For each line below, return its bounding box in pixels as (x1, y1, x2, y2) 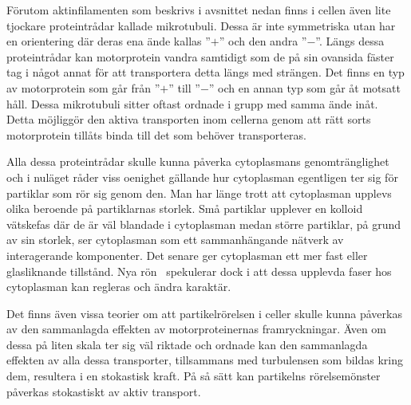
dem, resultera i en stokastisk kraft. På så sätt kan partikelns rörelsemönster (6, 368, 381, 384)
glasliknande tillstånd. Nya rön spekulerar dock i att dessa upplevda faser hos (6, 262, 392, 279)
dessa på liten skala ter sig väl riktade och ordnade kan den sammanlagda (6, 336, 368, 352)
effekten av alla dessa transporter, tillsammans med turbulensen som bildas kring (6, 352, 404, 368)
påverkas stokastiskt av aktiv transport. (6, 383, 201, 399)
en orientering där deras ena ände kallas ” (6, 33, 211, 49)
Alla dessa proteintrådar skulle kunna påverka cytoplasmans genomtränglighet (6, 153, 389, 170)
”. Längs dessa (315, 33, 385, 49)
